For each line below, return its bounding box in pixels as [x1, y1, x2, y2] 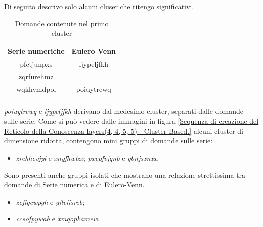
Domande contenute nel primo [15, 18, 109, 28]
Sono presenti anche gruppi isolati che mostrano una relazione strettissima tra [4, 169, 246, 180]
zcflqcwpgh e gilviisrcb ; [16, 196, 85, 207]
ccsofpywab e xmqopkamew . [16, 213, 100, 224]
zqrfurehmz [19, 71, 54, 82]
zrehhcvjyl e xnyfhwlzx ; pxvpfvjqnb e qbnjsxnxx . [16, 153, 159, 163]
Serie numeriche [8, 45, 65, 56]
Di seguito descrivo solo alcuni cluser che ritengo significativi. [4, 1, 194, 11]
